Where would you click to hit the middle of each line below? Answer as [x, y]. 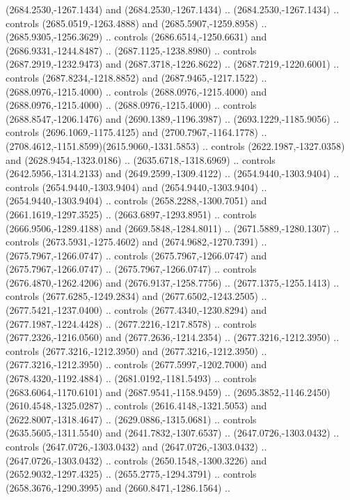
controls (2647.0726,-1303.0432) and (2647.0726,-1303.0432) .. [136, 446]
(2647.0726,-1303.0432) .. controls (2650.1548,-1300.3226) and [136, 460]
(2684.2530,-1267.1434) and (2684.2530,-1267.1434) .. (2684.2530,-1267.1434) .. [173, 9]
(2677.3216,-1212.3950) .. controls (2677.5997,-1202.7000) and [136, 364]
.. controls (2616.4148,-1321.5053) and [186, 406]
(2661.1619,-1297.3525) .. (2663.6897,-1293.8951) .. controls [131, 214]
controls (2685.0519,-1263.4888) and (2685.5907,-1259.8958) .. [136, 23]
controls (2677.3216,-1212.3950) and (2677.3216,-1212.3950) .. [136, 350]
